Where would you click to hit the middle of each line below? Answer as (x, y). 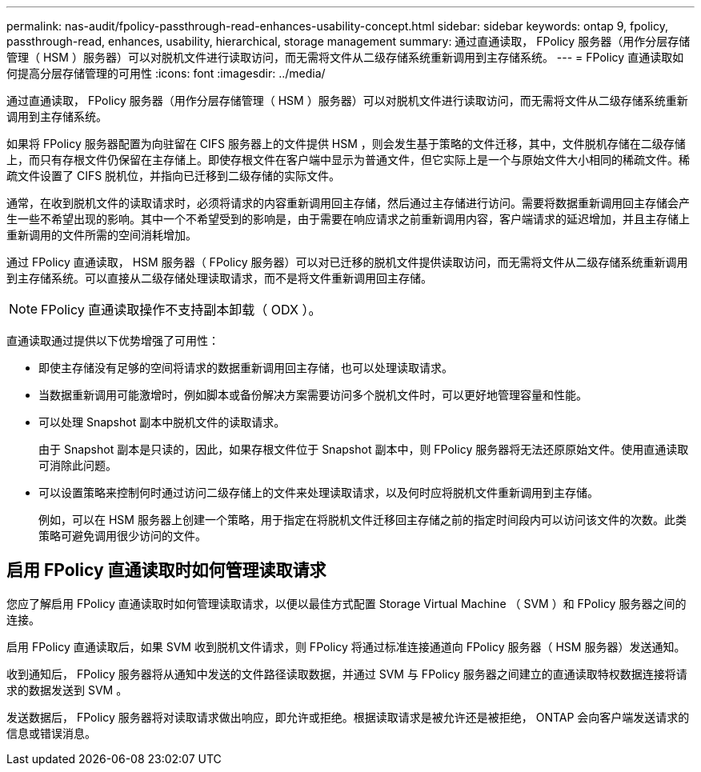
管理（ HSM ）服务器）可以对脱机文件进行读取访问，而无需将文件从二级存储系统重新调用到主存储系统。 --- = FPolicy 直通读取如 (345, 57)
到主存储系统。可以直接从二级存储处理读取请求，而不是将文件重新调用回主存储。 (219, 278)
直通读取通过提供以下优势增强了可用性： (113, 340)
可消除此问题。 (78, 465)
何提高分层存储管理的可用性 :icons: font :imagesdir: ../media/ (166, 73)
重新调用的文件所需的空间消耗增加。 (102, 235)
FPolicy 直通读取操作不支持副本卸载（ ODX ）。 (181, 310)
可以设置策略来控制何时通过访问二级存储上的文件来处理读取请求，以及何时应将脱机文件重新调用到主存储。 (318, 492)
